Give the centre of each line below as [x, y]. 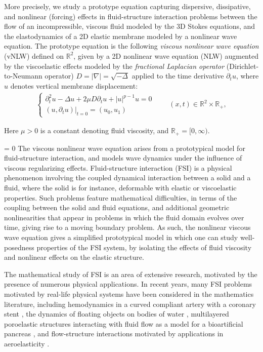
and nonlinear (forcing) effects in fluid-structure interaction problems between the [131, 16]
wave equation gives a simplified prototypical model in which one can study [121, 237]
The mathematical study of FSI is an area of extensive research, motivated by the [131, 274]
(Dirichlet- [243, 66]
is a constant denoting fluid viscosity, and [104, 130]
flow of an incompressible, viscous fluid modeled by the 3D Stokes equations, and [130, 26]
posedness [19, 247]
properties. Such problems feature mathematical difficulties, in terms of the [121, 197]
